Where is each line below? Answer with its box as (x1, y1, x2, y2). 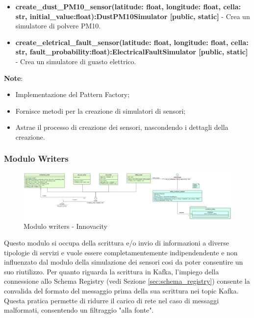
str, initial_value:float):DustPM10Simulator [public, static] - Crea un (15, 11, 250, 21)
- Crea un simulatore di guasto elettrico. (15, 56, 136, 66)
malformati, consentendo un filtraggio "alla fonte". (4, 305, 154, 315)
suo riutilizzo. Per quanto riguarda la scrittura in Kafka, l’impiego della (4, 266, 219, 276)
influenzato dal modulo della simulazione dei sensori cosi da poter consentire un (4, 257, 243, 267)
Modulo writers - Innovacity (24, 221, 107, 231)
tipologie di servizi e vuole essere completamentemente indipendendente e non (4, 247, 238, 257)
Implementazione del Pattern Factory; (15, 89, 130, 99)
